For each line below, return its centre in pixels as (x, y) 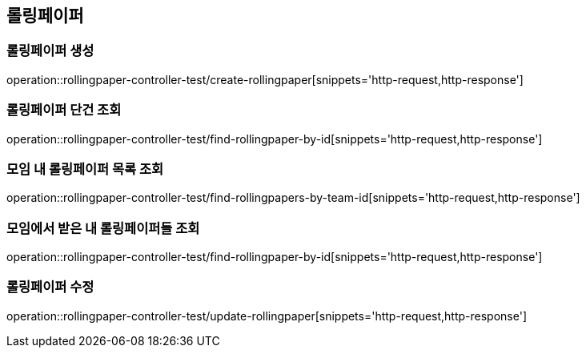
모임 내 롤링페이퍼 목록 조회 (85, 169)
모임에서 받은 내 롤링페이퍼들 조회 (103, 228)
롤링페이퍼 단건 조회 (64, 110)
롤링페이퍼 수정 (50, 287)
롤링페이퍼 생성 (50, 51)
